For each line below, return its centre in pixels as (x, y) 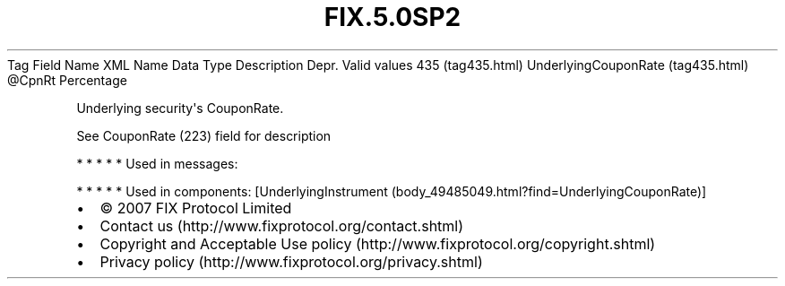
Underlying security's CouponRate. (180, 108)
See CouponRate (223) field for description (204, 135)
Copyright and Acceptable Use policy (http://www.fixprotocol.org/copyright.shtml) (378, 243)
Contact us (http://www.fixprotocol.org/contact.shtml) (282, 225)
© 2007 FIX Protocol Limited (196, 208)
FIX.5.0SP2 (392, 17)
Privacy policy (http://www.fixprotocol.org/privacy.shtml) (291, 261)
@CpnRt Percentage (67, 80)
